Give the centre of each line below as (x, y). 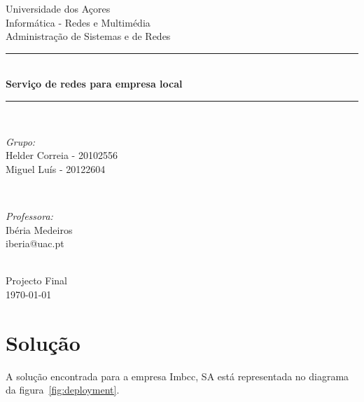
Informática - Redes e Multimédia (78, 22)
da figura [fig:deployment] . (63, 390)
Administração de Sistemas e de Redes (88, 36)
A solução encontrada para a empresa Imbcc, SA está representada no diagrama (177, 376)
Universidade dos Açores (58, 8)
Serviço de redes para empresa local (94, 84)
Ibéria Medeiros (39, 229)
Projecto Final (36, 280)
